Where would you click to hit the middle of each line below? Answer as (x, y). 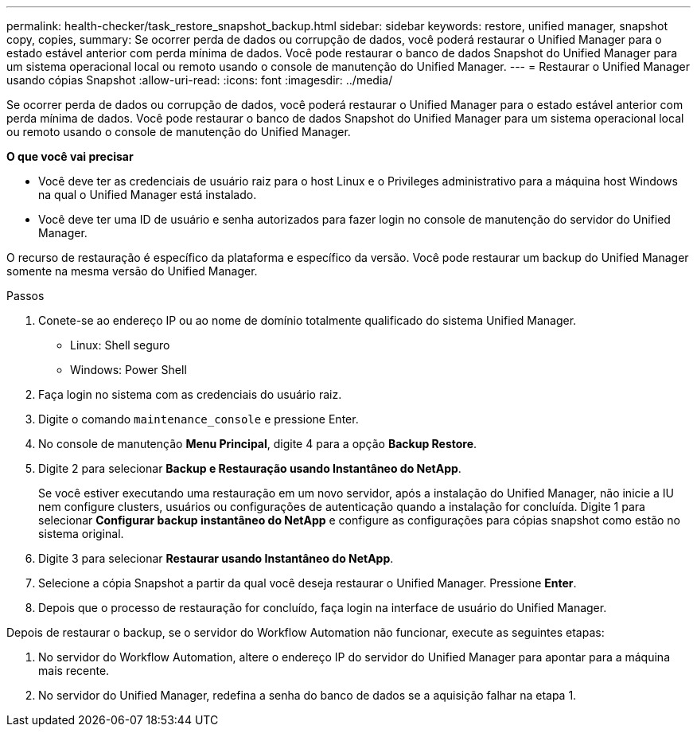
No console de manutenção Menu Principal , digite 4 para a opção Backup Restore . (258, 444)
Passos (25, 296)
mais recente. (74, 671)
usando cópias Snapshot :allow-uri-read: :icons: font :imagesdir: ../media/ (200, 80)
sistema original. (81, 534)
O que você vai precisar (70, 156)
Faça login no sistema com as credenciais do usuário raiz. (190, 394)
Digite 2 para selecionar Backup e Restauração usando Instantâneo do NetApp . (250, 468)
